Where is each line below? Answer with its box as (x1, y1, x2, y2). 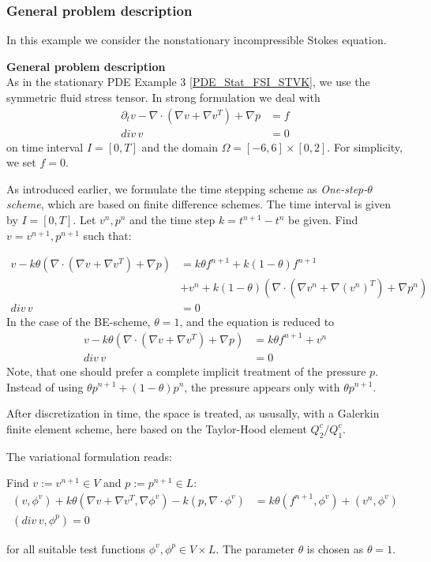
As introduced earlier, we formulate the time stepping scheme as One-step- (6, 180, 368, 197)
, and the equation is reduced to (179, 313, 335, 330)
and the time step (129, 212, 215, 228)
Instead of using (6, 378, 84, 395)
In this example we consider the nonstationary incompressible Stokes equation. (6, 32, 387, 48)
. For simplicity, (327, 138, 403, 155)
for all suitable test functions (6, 540, 146, 556)
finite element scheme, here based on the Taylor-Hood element (6, 420, 307, 436)
